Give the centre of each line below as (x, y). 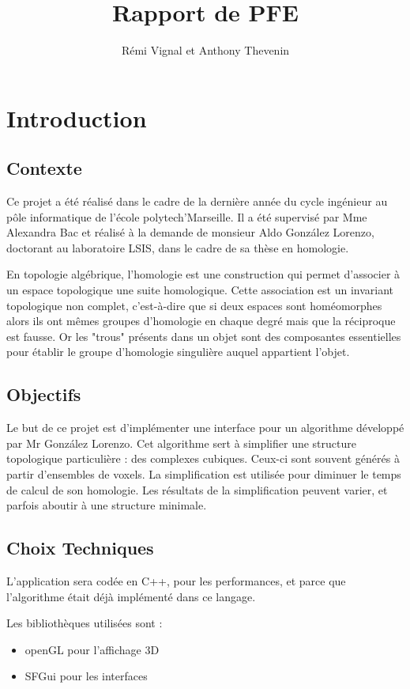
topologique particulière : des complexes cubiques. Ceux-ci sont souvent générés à (203, 458)
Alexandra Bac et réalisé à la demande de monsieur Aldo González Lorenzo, (190, 232)
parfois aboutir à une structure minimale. (107, 505)
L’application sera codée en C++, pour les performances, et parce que (176, 581)
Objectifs (44, 394)
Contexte (44, 168)
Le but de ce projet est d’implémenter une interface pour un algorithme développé (205, 428)
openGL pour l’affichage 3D (92, 649)
